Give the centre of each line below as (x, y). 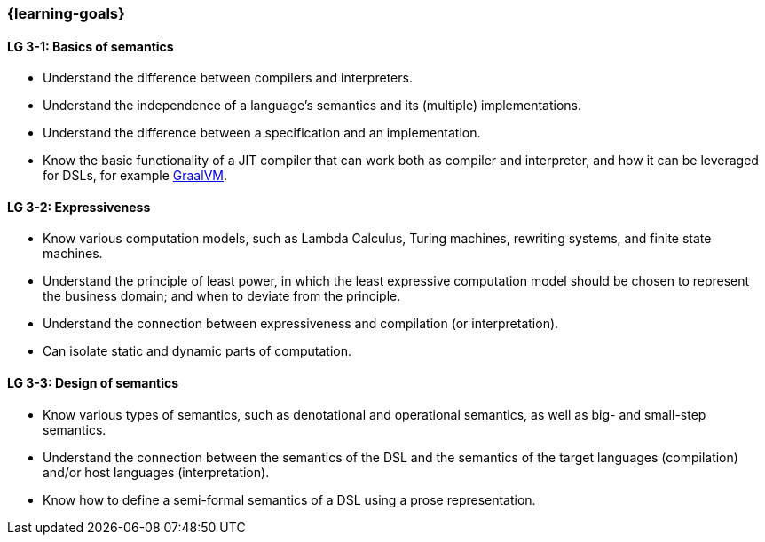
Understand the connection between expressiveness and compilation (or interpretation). (301, 324)
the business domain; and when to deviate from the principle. (222, 296)
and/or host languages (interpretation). (156, 472)
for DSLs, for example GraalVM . (135, 176)
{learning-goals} (66, 13)
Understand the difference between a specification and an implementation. (262, 133)
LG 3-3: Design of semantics (93, 383)
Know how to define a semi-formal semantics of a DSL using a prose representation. (289, 499)
